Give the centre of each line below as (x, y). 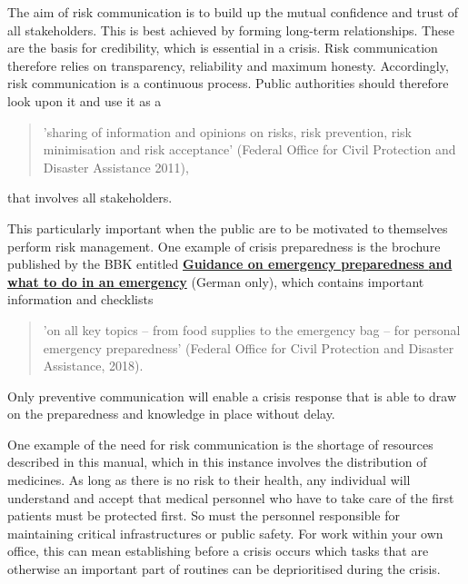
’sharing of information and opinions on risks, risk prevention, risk (228, 131)
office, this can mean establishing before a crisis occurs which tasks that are (218, 551)
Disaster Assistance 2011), (116, 167)
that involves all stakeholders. (90, 198)
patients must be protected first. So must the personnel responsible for (204, 515)
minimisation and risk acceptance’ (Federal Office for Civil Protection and (249, 149)
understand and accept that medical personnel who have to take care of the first (231, 497)
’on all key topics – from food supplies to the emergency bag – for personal (252, 329)
